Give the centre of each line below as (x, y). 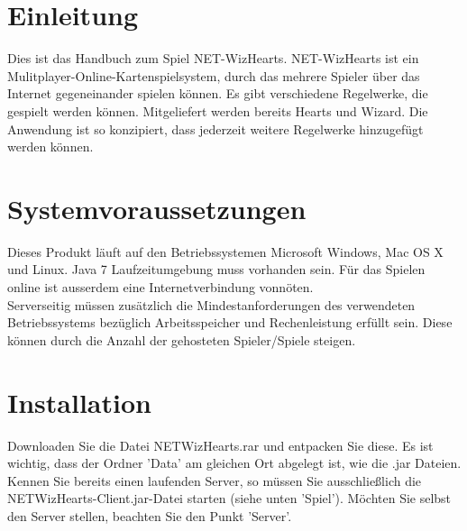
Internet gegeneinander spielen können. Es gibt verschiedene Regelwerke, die (218, 93)
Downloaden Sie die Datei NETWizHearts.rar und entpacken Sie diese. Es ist (220, 445)
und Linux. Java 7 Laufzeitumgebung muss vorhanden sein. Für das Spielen (216, 269)
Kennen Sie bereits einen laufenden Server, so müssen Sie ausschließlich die (215, 480)
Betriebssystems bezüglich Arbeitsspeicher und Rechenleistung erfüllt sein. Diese (230, 322)
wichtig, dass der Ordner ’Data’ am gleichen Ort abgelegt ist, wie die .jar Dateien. (234, 463)
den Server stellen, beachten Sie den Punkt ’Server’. (150, 515)
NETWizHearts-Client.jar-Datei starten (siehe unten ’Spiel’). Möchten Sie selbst (229, 498)
